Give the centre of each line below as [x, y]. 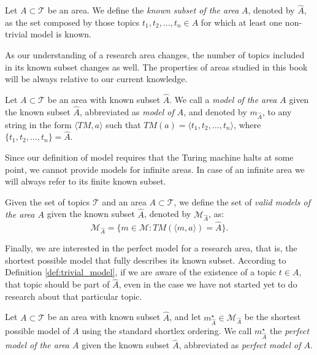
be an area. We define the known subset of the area [143, 10]
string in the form [38, 124]
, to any [277, 111]
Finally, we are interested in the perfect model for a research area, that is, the [151, 248]
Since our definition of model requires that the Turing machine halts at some [149, 157]
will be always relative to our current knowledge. [96, 79]
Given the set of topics [48, 201]
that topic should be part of [57, 284]
